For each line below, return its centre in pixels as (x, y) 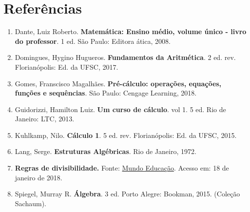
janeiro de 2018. (38, 177)
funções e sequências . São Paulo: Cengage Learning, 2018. (106, 93)
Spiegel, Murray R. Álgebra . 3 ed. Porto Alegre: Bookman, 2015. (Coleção (127, 194)
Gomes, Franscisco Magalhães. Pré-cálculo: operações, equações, (118, 83)
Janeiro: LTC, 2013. (45, 119)
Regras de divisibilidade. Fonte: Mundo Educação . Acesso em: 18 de (122, 168)
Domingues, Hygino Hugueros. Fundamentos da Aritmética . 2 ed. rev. (125, 57)
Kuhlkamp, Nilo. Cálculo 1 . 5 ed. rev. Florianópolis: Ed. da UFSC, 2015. (126, 135)
